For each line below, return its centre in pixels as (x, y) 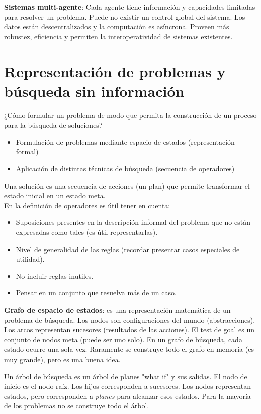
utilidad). (30, 259)
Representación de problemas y (115, 71)
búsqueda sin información (94, 91)
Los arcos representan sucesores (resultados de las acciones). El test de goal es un (129, 330)
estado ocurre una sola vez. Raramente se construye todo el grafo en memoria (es (129, 349)
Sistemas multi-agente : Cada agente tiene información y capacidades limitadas (130, 7)
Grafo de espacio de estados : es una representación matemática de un (117, 310)
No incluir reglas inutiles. (55, 276)
